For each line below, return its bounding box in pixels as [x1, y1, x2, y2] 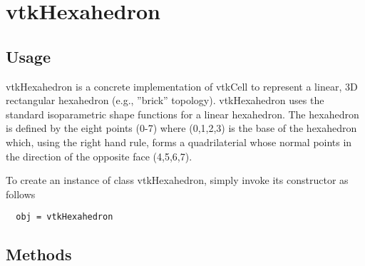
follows [6, 186, 36, 201]
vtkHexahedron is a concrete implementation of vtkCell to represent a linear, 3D [6, 78, 358, 93]
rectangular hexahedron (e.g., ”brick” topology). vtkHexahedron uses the [6, 93, 324, 108]
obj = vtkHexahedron [16, 212, 113, 222]
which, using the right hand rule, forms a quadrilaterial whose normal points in [6, 134, 352, 149]
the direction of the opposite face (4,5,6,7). [6, 148, 192, 163]
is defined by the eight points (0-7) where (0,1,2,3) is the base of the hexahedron [6, 121, 357, 135]
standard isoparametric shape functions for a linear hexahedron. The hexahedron [6, 106, 359, 121]
